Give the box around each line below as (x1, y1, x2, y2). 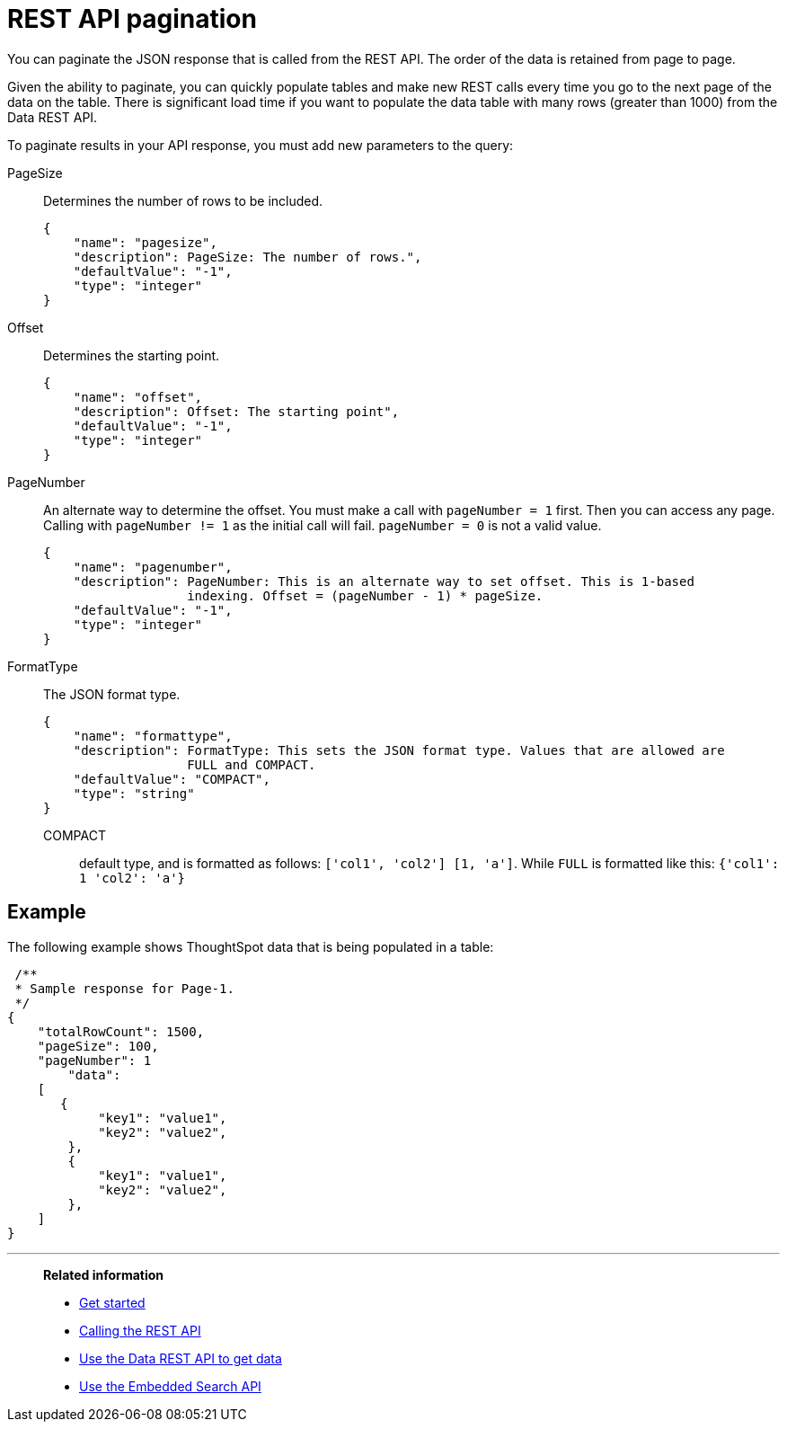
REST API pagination (7, 4, 257, 34)
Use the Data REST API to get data (79, 1350, 282, 1366)
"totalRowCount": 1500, (37, 1024, 205, 1039)
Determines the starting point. (43, 347, 220, 363)
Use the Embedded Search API (79, 1378, 261, 1394)
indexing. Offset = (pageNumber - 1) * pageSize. (187, 588, 544, 603)
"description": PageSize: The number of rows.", (73, 249, 422, 264)
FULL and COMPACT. (187, 757, 316, 772)
